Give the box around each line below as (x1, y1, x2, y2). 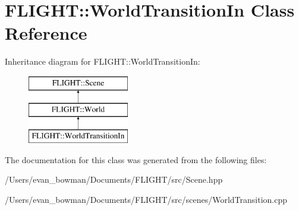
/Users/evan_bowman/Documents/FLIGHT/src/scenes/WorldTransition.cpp (5, 193, 288, 206)
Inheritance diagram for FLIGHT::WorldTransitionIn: (5, 55, 200, 68)
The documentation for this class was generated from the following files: (5, 153, 267, 166)
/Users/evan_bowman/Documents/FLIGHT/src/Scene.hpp (5, 173, 223, 186)
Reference (5, 21, 87, 45)
